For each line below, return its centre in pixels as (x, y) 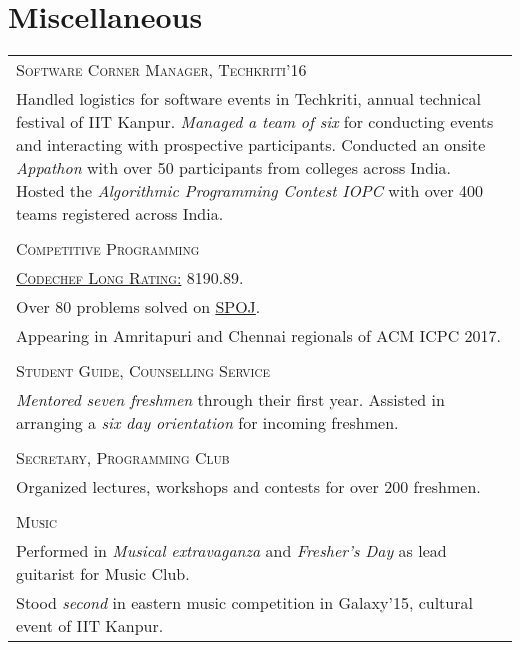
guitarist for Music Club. (103, 574)
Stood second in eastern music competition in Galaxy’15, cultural (244, 603)
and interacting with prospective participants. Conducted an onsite (251, 145)
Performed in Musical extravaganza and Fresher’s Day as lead (231, 551)
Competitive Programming (108, 249)
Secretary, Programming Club (123, 458)
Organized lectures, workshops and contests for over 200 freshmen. (248, 487)
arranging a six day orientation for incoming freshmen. (207, 423)
